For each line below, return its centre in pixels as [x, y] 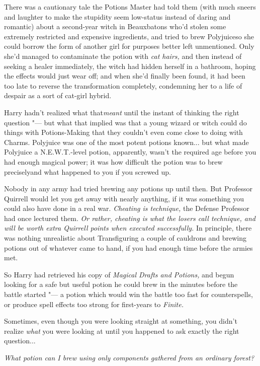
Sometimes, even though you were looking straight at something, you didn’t [121, 321]
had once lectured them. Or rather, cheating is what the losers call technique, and [130, 218]
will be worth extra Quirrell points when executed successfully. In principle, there [128, 228]
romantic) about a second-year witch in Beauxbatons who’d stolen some [115, 26]
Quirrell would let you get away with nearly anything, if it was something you [124, 198]
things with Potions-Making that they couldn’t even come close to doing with [123, 132]
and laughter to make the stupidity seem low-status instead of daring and [117, 16]
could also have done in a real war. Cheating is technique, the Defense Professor [127, 208]
